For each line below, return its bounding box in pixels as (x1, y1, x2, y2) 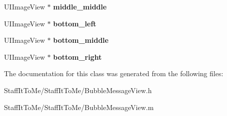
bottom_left (53, 18, 97, 28)
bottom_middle (53, 35, 109, 45)
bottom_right (53, 51, 102, 62)
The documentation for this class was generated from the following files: (4, 68, 224, 79)
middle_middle (53, 1, 107, 11)
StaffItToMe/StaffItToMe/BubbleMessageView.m (4, 102, 154, 112)
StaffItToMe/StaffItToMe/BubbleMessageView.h (4, 85, 152, 95)
